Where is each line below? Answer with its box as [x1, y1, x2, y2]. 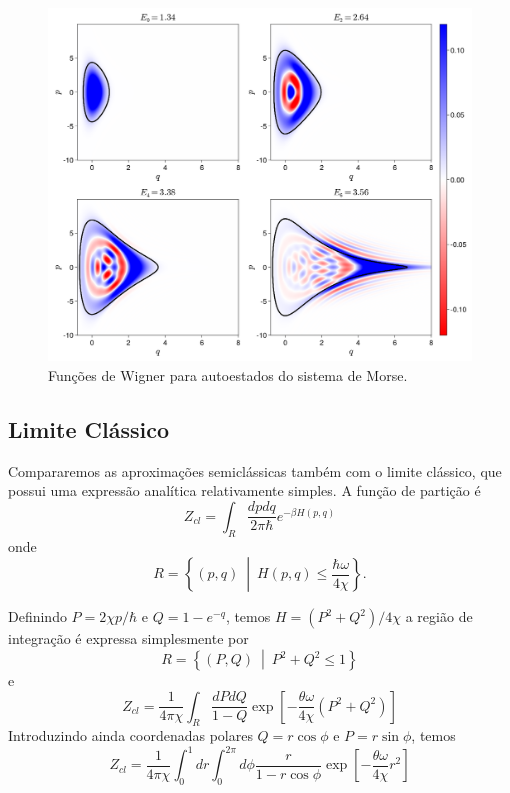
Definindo [8, 606, 67, 627]
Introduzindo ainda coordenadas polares [8, 725, 253, 746]
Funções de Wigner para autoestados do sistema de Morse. [48, 364, 408, 385]
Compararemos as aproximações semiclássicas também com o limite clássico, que [8, 460, 502, 481]
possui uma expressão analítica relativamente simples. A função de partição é [8, 480, 481, 501]
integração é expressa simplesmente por [8, 628, 249, 649]
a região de [405, 606, 473, 627]
